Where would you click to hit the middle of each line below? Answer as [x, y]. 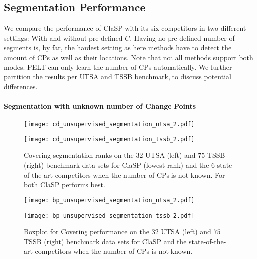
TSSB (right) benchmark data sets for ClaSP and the [105, 241]
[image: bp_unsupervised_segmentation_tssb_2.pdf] [109, 216]
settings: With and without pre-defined [63, 37]
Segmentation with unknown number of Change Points [100, 105]
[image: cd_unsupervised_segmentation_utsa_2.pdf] [109, 124]
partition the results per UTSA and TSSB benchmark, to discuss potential [118, 77]
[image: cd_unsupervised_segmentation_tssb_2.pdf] [109, 139]
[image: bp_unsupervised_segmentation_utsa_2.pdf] [109, 200]
